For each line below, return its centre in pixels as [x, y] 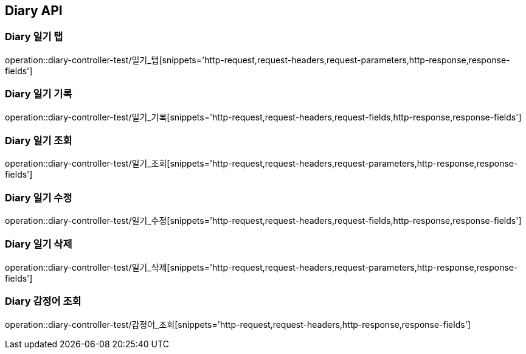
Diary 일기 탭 [34, 37]
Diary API [34, 11]
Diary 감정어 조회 [43, 301]
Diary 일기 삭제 [39, 244]
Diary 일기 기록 [39, 94]
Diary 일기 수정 [39, 197]
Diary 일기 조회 [39, 140]
